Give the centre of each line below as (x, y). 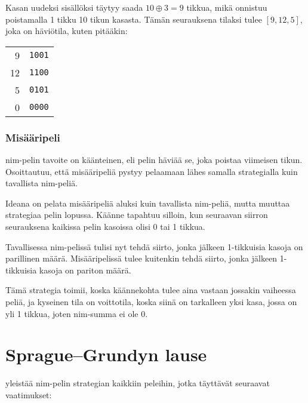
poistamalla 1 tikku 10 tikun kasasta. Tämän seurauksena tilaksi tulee (134, 19)
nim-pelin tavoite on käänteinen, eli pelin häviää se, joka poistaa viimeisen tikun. (154, 159)
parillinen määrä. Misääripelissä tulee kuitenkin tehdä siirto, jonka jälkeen (141, 258)
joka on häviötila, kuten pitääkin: (67, 31)
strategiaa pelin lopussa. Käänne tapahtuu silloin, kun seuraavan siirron (137, 215)
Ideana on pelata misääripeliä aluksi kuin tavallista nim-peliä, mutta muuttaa (148, 203)
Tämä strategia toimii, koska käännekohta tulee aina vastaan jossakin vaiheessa (151, 290)
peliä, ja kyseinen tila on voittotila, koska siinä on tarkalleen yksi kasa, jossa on (151, 301)
